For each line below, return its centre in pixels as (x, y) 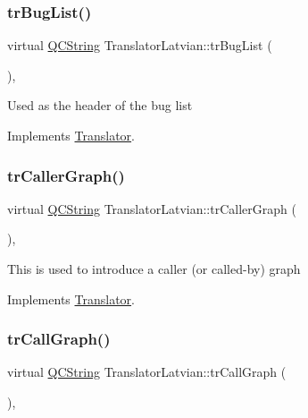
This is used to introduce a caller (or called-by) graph (154, 269)
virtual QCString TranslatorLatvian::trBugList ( (140, 45)
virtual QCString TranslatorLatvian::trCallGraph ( (147, 372)
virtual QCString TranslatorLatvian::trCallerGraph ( (152, 208)
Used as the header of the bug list (100, 105)
